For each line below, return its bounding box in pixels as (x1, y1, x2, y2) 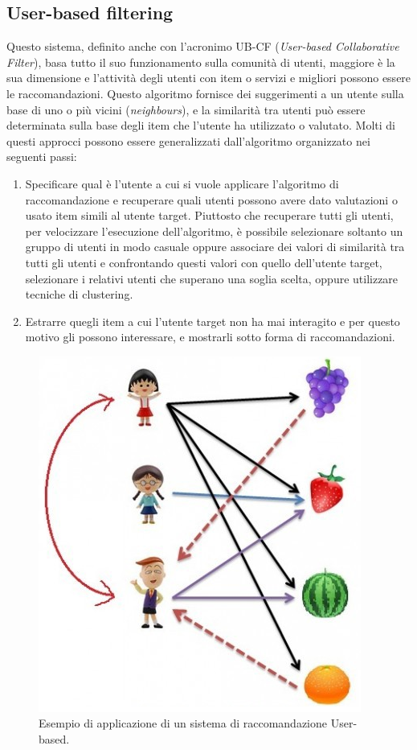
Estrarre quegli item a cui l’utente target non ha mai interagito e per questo (25, 312, 400, 329)
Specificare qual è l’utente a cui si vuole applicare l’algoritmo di (25, 175, 339, 192)
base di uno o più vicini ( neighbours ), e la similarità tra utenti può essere (6, 101, 366, 117)
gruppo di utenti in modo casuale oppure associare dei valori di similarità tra (25, 238, 405, 255)
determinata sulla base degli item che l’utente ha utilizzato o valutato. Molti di (6, 117, 395, 134)
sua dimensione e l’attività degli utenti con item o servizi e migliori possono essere (6, 69, 411, 86)
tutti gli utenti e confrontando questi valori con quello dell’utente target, (25, 253, 382, 270)
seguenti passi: (6, 148, 77, 165)
